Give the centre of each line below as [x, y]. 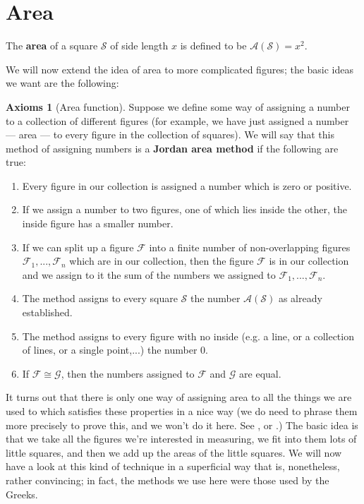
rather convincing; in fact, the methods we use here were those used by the [168, 480]
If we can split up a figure [78, 247]
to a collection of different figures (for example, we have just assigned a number [177, 120]
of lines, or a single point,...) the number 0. [115, 350]
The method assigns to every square [100, 298]
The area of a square [52, 46]
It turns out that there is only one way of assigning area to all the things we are [179, 397]
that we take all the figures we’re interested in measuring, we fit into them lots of [181, 439]
